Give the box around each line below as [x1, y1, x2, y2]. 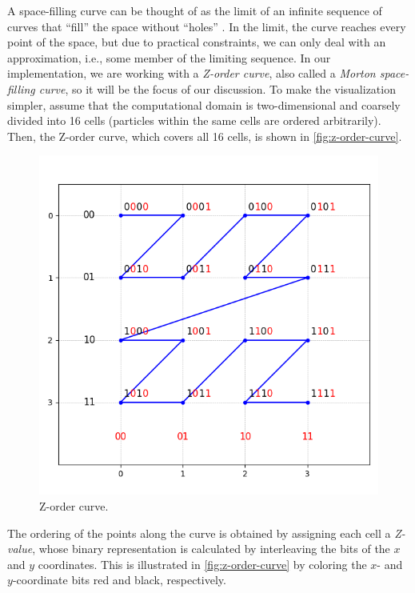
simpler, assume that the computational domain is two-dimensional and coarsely [7, 96, 401, 113]
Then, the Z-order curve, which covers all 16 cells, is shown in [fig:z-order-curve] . [7, 127, 402, 144]
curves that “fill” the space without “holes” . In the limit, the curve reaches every [7, 18, 406, 34]
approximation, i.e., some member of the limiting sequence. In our [7, 49, 331, 66]
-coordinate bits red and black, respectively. [12, 571, 226, 588]
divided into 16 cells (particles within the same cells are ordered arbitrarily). [7, 112, 381, 129]
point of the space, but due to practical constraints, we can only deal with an [7, 34, 386, 50]
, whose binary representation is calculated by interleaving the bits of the [32, 540, 390, 557]
